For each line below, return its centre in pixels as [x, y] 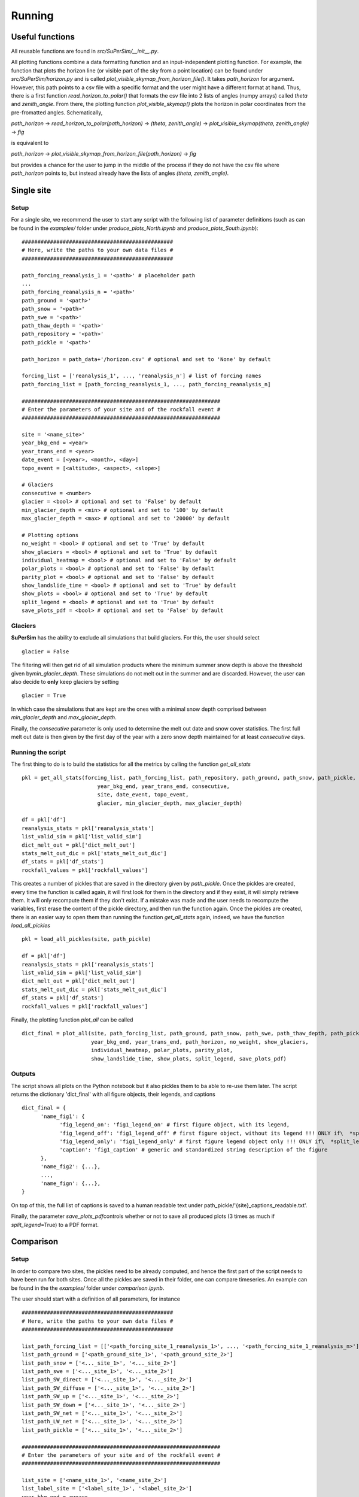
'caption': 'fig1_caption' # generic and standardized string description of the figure [194, 1150]
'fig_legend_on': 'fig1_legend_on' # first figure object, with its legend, [175, 1125]
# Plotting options [50, 535]
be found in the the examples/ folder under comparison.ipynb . [88, 1288]
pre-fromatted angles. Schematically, [57, 112]
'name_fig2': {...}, [71, 1167]
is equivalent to [30, 143]
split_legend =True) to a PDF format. [55, 1225]
